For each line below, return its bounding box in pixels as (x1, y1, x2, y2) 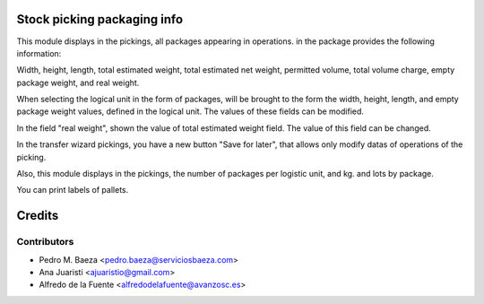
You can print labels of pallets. (16, 185, 129, 195)
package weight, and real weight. (16, 77, 140, 88)
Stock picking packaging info (16, 12, 184, 27)
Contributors (16, 236, 74, 248)
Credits (16, 208, 59, 223)
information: (16, 48, 62, 58)
